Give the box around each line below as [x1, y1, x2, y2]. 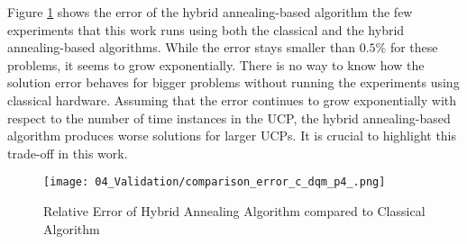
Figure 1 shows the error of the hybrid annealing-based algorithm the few [7, 3, 413, 21]
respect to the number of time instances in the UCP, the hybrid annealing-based [7, 108, 451, 127]
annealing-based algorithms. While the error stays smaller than [7, 38, 355, 57]
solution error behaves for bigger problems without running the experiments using [7, 73, 460, 92]
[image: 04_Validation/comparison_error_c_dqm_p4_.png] [43, 176, 386, 189]
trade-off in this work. [7, 143, 128, 162]
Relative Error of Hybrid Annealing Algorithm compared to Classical [43, 202, 426, 220]
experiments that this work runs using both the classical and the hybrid [7, 20, 405, 39]
